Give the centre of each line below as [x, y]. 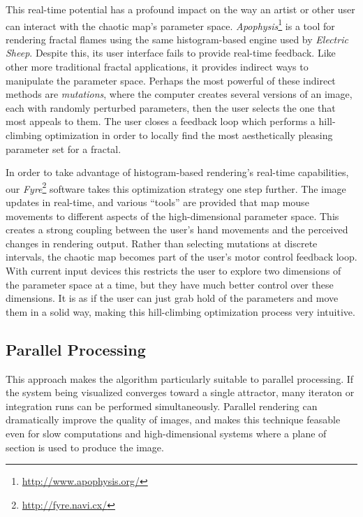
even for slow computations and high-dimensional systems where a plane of [166, 433]
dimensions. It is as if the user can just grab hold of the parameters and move [172, 298]
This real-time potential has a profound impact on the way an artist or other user [180, 9]
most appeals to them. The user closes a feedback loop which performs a [161, 121]
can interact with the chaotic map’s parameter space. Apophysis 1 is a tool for [170, 24]
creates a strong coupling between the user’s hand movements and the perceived [177, 230]
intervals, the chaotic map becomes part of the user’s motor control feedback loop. [181, 257]
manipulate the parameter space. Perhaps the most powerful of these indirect [171, 80]
